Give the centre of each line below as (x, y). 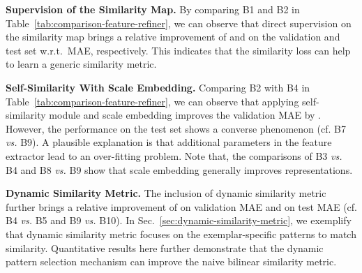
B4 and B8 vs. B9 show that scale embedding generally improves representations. (179, 169)
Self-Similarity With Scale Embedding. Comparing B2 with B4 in (158, 87)
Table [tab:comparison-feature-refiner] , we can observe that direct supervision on (179, 23)
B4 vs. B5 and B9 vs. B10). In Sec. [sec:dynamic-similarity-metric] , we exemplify (179, 220)
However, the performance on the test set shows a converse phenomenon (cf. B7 (176, 128)
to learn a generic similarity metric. (81, 64)
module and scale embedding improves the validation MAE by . (185, 115)
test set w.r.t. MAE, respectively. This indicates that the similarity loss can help (178, 50)
